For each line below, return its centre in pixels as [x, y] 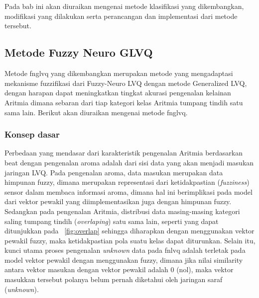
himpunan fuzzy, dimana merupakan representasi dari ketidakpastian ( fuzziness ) [127, 182]
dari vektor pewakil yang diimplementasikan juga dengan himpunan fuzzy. [118, 201]
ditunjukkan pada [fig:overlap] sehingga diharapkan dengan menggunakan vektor [129, 231]
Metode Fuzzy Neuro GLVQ [79, 52]
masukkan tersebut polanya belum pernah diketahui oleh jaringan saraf [114, 279]
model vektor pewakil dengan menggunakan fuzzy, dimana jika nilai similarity [124, 260]
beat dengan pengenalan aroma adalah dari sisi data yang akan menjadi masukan [129, 162]
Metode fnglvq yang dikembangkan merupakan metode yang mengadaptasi [119, 73]
